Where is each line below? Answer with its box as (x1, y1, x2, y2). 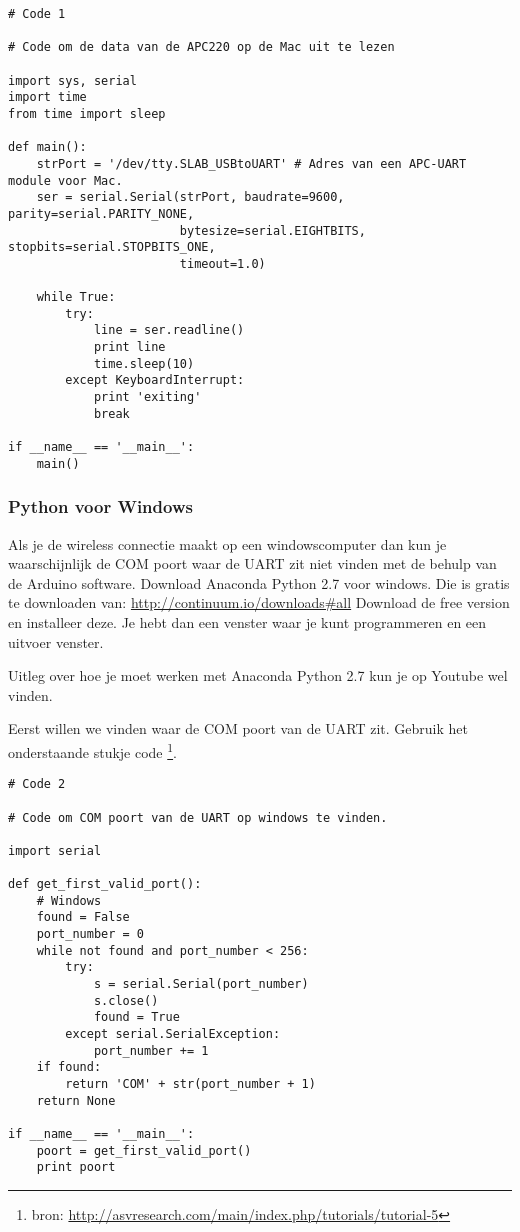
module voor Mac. (8, 173, 123, 188)
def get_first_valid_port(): (8, 877, 202, 892)
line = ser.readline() (93, 323, 245, 338)
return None (36, 1093, 116, 1108)
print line (93, 340, 166, 355)
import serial (8, 843, 102, 858)
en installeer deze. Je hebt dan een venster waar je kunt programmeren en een (8, 611, 487, 632)
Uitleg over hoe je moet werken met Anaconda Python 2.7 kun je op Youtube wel (8, 665, 508, 686)
